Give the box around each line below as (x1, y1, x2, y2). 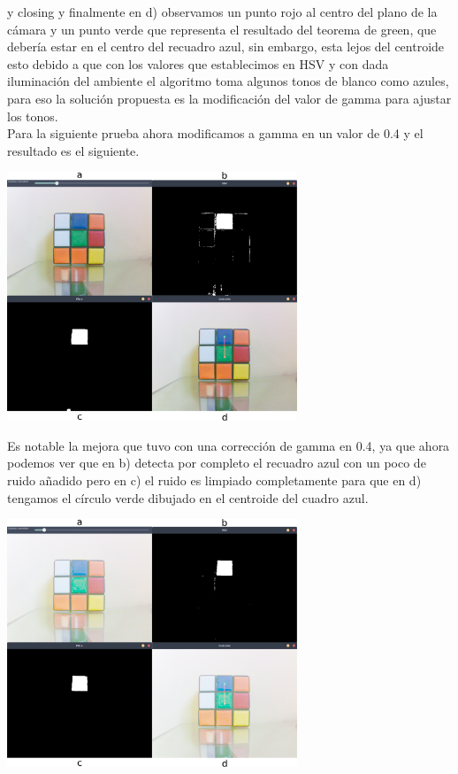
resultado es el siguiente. (7, 141, 140, 159)
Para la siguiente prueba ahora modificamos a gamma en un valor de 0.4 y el (7, 124, 424, 143)
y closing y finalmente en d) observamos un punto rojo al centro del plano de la (7, 3, 438, 20)
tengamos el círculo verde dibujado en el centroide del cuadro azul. (7, 488, 369, 507)
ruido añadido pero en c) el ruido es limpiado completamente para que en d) (7, 471, 422, 489)
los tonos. (7, 106, 58, 125)
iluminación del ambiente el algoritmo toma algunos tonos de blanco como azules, (7, 72, 449, 90)
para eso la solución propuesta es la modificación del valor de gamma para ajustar (7, 89, 452, 107)
